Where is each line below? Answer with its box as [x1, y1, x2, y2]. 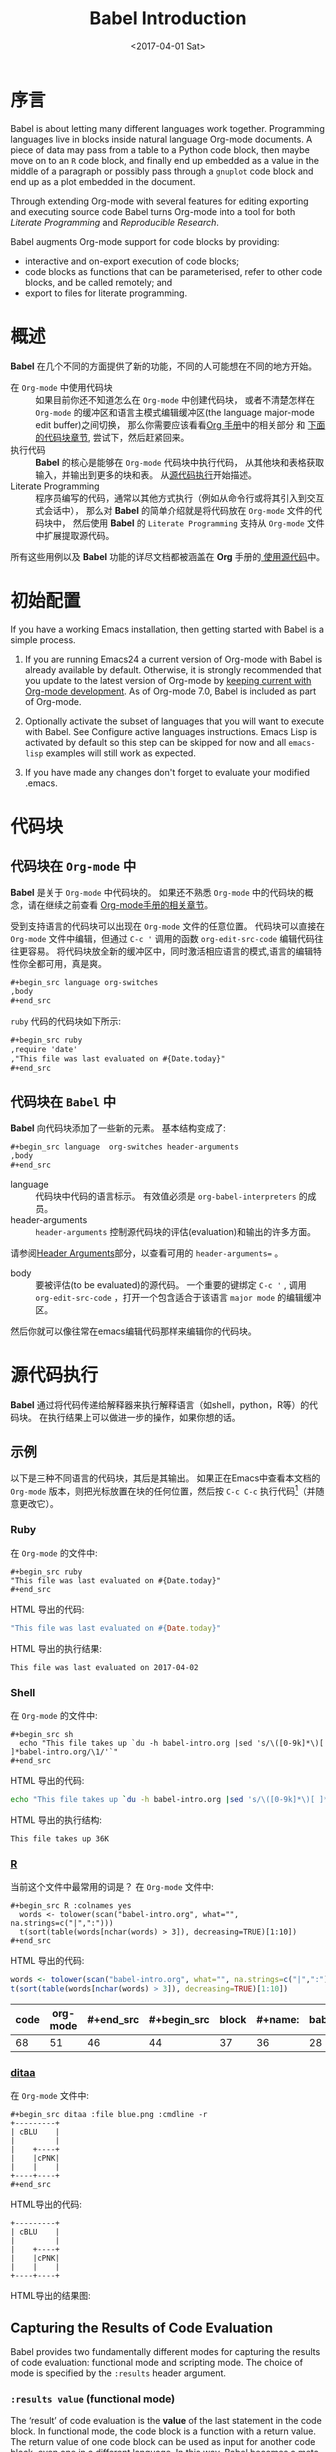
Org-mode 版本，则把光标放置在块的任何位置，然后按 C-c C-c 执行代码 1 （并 [10, 1483, 316, 1497]
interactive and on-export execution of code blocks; [24, 255, 240, 267]
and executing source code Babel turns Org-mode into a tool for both [10, 205, 296, 217]
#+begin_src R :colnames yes [10, 1901, 132, 1911]
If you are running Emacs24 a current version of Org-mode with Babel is [24, 653, 323, 665]
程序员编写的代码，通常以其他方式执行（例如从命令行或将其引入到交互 [35, 492, 325, 504]
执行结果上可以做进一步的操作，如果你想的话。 [47, 1412, 241, 1424]
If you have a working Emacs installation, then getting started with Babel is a [10, 623, 325, 635]
